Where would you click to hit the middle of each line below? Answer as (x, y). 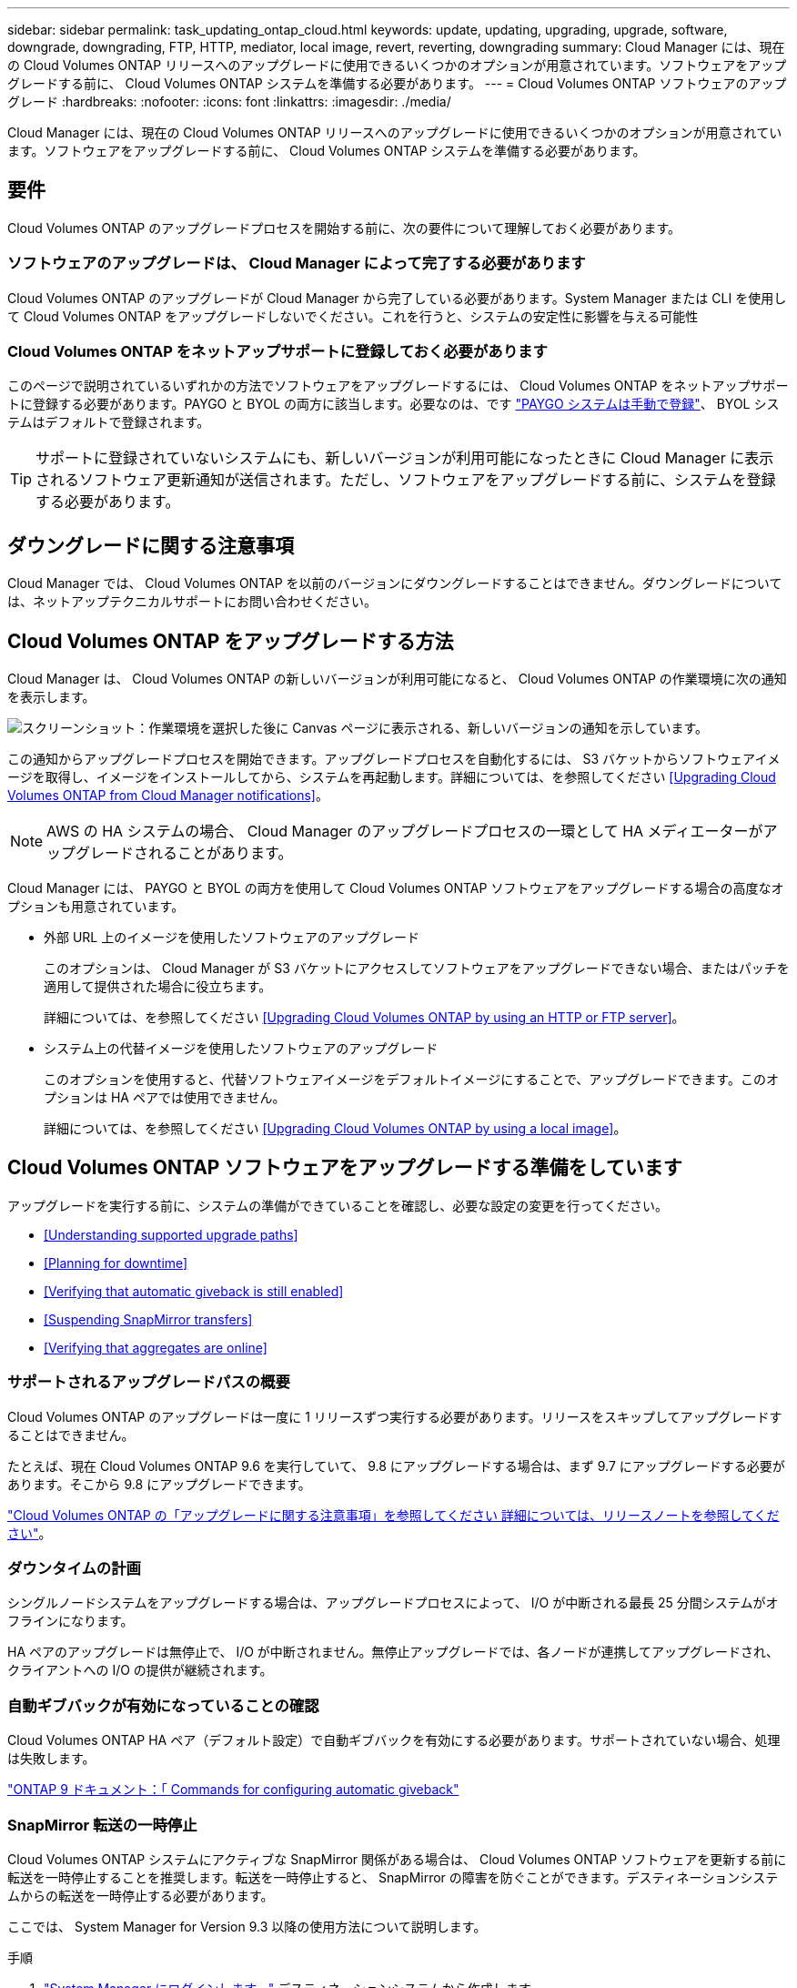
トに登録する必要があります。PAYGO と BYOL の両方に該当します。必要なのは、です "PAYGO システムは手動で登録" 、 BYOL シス (393, 404)
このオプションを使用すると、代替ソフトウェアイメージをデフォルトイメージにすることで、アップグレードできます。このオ (411, 1080)
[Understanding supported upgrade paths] (171, 1234)
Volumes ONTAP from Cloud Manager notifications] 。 (168, 796)
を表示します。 (51, 697)
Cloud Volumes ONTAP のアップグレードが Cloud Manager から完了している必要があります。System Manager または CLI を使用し (397, 298)
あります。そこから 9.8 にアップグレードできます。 (159, 1484)
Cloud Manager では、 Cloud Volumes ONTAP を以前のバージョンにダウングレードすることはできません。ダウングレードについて (395, 583)
